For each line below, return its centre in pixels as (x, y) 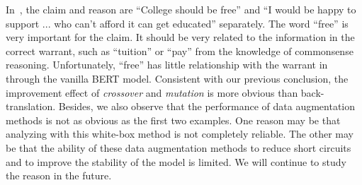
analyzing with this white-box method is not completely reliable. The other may (180, 134)
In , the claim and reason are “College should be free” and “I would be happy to (181, 9)
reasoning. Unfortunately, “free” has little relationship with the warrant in (167, 65)
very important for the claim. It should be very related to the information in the (180, 37)
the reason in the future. (59, 175)
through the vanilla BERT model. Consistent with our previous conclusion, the (177, 78)
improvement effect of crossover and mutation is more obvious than (152, 92)
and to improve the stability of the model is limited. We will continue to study (176, 161)
